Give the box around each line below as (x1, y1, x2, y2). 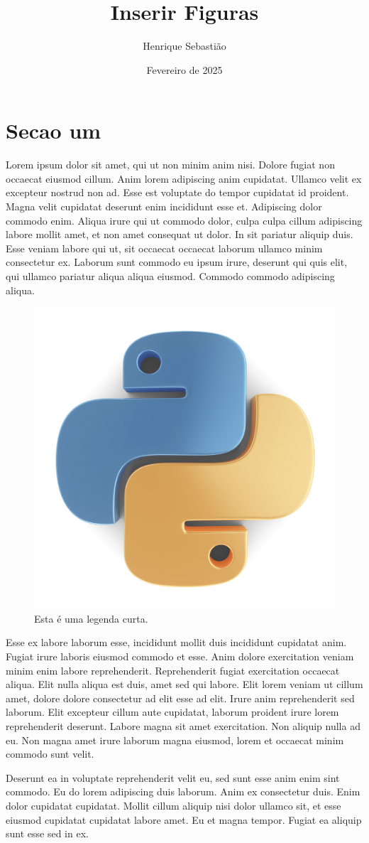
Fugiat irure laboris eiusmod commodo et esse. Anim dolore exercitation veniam (6, 648, 354, 663)
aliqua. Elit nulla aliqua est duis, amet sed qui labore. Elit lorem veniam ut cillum (6, 677, 363, 692)
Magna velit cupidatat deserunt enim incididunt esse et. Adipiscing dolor (6, 199, 322, 214)
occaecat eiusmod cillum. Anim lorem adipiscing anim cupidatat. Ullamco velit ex (6, 171, 362, 186)
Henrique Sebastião (143, 38, 226, 53)
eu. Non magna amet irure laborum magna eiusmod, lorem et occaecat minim (6, 732, 344, 747)
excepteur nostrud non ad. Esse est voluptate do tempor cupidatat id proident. (6, 185, 349, 200)
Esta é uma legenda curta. (34, 611, 148, 625)
